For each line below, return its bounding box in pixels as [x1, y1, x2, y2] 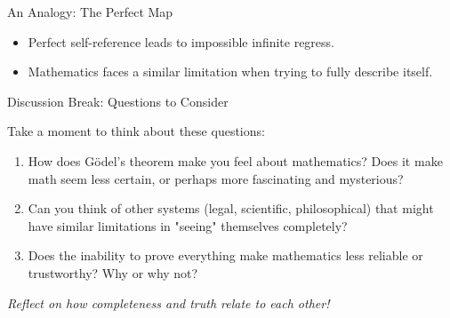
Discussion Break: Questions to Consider [7, 91, 229, 110]
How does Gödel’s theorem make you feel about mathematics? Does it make [28, 151, 443, 170]
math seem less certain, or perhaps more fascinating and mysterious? [28, 169, 404, 187]
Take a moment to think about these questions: [7, 122, 265, 140]
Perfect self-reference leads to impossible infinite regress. [28, 32, 334, 51]
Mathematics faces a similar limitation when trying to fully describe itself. [28, 62, 433, 81]
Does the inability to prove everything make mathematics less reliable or [28, 246, 423, 265]
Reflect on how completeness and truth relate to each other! [7, 293, 330, 312]
